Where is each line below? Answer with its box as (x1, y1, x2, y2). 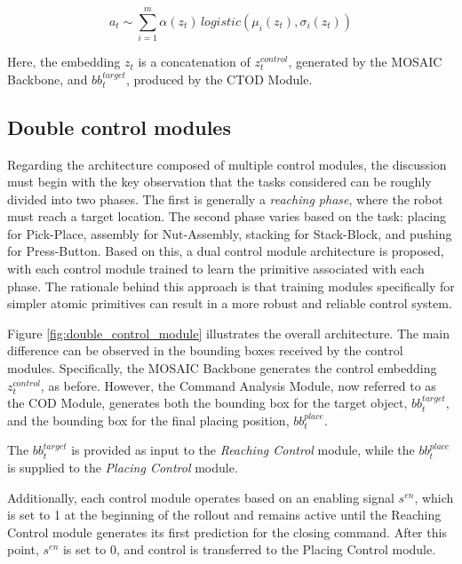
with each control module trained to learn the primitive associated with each (7, 259, 425, 278)
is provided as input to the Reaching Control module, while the (71, 441, 415, 459)
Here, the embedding (7, 52, 121, 71)
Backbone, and (7, 69, 88, 88)
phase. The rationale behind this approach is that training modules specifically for (7, 276, 455, 295)
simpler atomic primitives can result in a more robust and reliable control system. (7, 294, 452, 313)
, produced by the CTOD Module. (125, 69, 313, 88)
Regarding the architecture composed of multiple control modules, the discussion (7, 155, 447, 173)
